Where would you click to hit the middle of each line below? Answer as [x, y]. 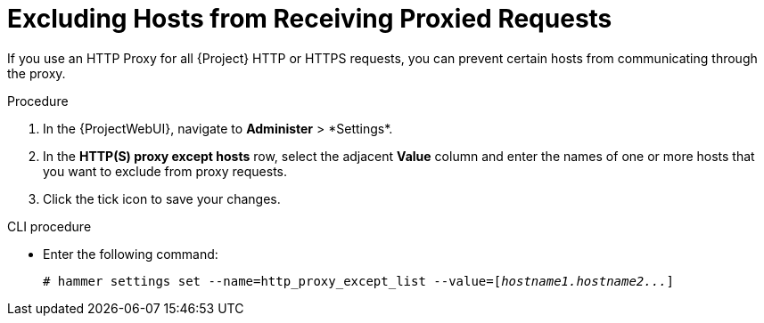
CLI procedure [49, 226]
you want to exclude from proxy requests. [165, 171]
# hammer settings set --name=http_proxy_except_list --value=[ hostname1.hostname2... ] [359, 281]
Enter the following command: [131, 254]
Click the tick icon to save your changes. [162, 198]
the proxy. [37, 73]
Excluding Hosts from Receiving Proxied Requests [310, 19]
